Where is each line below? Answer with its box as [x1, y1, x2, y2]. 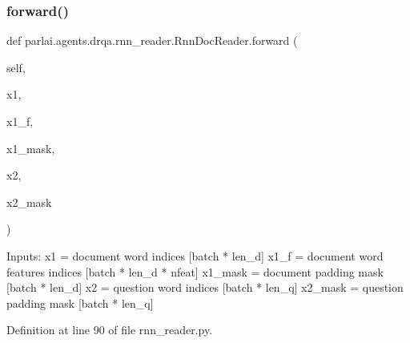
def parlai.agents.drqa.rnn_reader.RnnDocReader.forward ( [6, 32, 298, 49]
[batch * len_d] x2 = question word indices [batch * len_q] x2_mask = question [6, 279, 404, 296]
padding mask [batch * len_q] [6, 294, 154, 311]
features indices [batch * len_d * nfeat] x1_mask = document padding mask [6, 263, 384, 280]
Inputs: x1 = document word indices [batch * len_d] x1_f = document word [6, 247, 384, 264]
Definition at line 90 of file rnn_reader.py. [6, 321, 213, 338]
